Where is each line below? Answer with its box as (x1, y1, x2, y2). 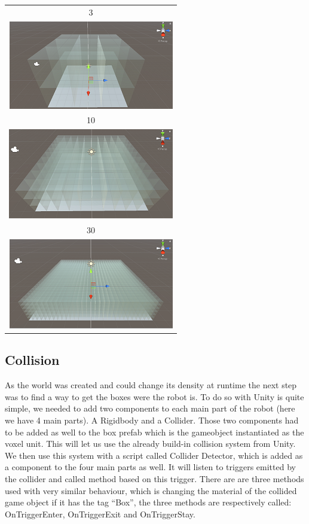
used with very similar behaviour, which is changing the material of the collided (5, 484, 297, 496)
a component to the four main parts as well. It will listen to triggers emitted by (5, 461, 296, 473)
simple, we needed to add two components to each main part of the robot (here (5, 402, 295, 415)
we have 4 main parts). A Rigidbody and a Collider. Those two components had (5, 414, 299, 426)
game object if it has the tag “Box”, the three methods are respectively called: (5, 496, 292, 508)
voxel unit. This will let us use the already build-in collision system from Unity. (5, 437, 296, 450)
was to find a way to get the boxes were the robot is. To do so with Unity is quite (5, 390, 304, 403)
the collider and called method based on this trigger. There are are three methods (5, 473, 304, 485)
